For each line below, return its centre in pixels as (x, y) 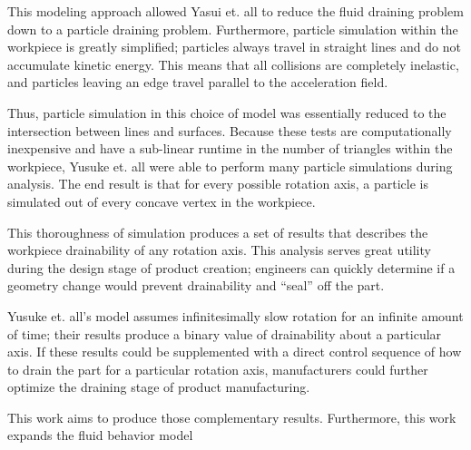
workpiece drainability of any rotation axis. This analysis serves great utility (219, 250)
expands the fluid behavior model (100, 435)
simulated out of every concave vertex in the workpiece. (162, 201)
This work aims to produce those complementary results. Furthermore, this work (232, 417)
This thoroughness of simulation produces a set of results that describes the (218, 232)
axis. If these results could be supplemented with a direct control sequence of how (235, 352)
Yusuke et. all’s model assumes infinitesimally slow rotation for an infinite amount (235, 315)
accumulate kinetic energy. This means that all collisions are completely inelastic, (233, 64)
